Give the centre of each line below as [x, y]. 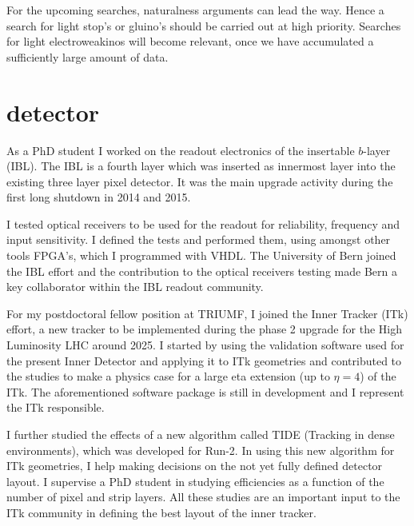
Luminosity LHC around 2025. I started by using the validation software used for [205, 345]
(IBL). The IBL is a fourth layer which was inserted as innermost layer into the [201, 166]
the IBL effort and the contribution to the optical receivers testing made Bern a [202, 271]
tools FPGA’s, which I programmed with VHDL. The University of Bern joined [201, 255]
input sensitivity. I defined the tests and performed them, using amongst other [199, 239]
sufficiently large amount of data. [88, 56]
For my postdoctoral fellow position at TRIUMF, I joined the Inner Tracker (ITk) [207, 313]
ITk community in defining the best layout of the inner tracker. [161, 512]
